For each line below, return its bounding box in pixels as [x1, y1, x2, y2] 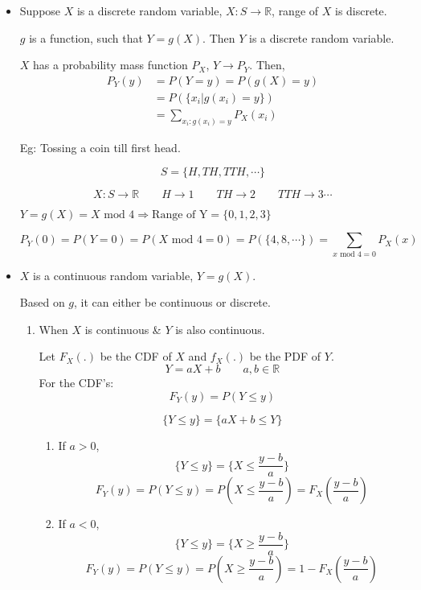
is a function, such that [29, 29, 143, 46]
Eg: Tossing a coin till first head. [19, 138, 181, 155]
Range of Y [152, 209, 208, 221]
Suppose [19, 2, 61, 19]
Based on [19, 294, 65, 311]
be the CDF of [100, 348, 172, 365]
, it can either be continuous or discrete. [74, 294, 271, 311]
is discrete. [334, 2, 387, 19]
